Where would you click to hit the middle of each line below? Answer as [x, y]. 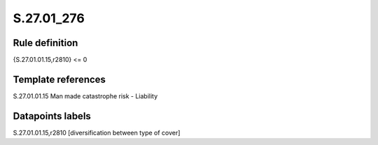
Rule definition [45, 43]
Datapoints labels [52, 116]
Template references [59, 79]
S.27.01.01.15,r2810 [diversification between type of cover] [97, 132]
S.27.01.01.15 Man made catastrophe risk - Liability [85, 96]
